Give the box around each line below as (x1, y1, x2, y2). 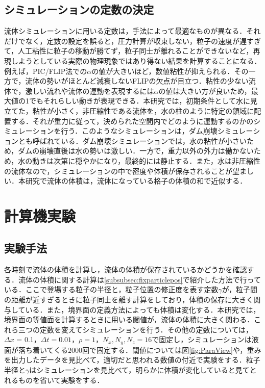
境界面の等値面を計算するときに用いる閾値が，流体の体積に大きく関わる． (4, 314, 254, 325)
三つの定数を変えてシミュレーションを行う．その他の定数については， (18, 324, 253, 334)
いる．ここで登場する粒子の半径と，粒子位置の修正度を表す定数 (4, 284, 219, 295)
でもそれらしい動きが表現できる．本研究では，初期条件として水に (29, 95, 251, 106)
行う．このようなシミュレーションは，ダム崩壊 (61, 125, 218, 136)
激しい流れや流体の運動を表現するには (25, 85, 154, 96)
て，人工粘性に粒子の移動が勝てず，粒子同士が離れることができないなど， (4, 45, 253, 56)
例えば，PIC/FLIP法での (4, 65, 87, 76)
